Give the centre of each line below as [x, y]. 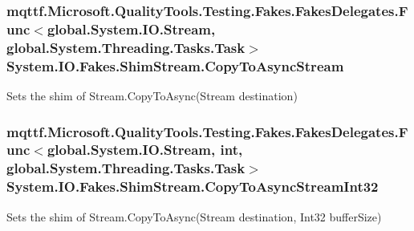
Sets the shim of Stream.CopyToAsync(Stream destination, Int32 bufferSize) [194, 216]
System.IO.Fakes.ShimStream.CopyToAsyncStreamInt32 [193, 186]
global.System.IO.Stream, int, [145, 150]
